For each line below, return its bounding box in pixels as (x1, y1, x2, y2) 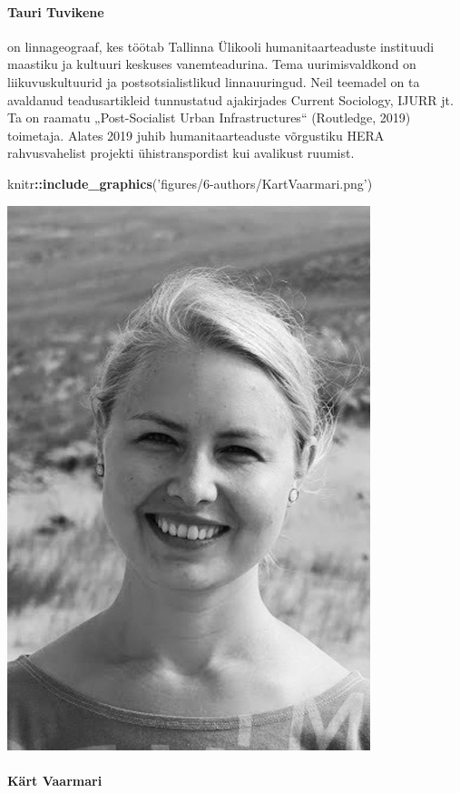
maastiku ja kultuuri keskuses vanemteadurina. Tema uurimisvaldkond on (7, 54, 416, 73)
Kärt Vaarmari (7, 770, 103, 789)
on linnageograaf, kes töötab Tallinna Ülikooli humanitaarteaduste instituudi (7, 36, 435, 55)
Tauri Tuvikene (7, 2, 104, 21)
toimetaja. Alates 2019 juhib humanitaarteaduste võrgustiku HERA (7, 125, 385, 144)
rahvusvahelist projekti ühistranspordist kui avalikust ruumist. (7, 143, 355, 162)
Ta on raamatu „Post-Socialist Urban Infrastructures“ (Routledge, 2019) (7, 108, 411, 127)
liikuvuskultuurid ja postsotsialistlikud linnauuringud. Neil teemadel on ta (7, 72, 420, 91)
